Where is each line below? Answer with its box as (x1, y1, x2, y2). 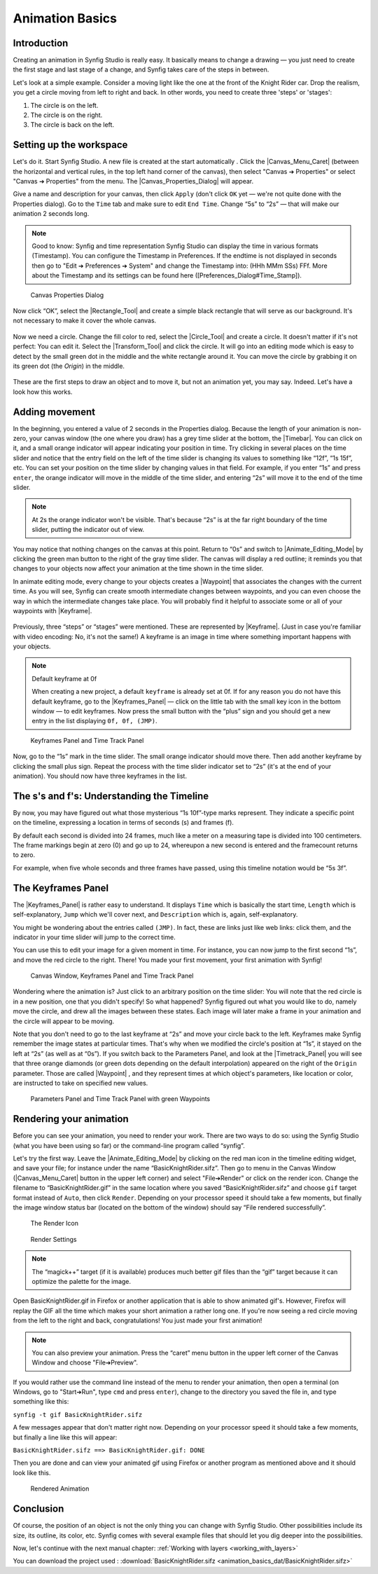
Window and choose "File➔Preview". (31, 1358, 139, 1367)
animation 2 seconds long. (13, 210, 90, 218)
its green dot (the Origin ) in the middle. (13, 362, 125, 370)
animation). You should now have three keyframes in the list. (13, 772, 187, 780)
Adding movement (13, 406, 96, 418)
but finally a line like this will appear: (13, 1433, 118, 1442)
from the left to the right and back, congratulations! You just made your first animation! (13, 1316, 262, 1325)
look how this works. (13, 388, 73, 396)
